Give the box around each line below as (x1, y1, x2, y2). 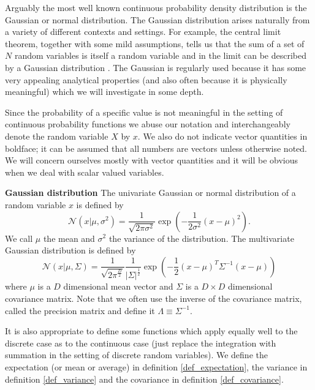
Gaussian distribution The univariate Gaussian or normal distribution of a (5, 186, 296, 199)
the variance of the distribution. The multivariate (108, 231, 294, 244)
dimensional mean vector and (63, 280, 173, 293)
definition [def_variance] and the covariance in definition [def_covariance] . (5, 372, 284, 385)
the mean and (43, 231, 95, 244)
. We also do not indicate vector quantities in (137, 129, 308, 142)
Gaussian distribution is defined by (5, 244, 136, 257)
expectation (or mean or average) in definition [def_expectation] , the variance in (5, 361, 308, 373)
